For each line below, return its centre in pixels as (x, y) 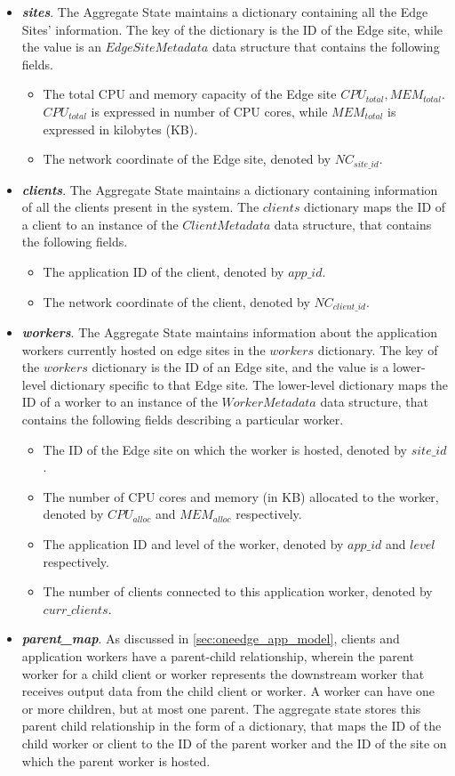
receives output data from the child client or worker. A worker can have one (228, 691)
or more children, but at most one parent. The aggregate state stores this (221, 708)
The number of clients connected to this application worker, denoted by (238, 591)
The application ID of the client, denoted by (164, 271)
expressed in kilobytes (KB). (120, 129)
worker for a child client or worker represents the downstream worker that (223, 673)
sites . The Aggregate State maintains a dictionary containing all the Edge (225, 12)
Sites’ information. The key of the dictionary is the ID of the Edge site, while (232, 29)
